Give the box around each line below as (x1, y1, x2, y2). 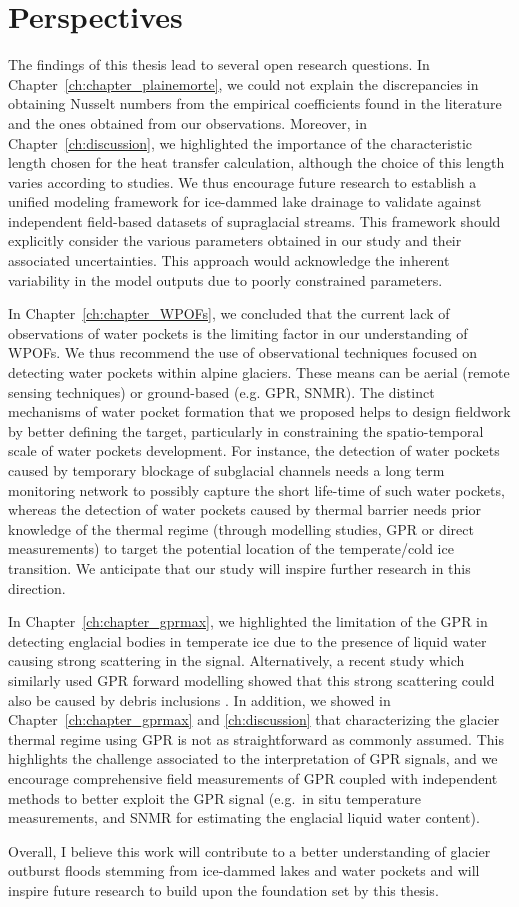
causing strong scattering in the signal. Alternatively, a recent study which (8, 650, 465, 671)
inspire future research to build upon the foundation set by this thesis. (8, 879, 439, 900)
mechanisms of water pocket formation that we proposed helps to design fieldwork (8, 401, 511, 422)
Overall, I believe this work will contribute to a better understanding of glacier (8, 840, 491, 861)
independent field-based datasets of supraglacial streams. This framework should (8, 210, 501, 231)
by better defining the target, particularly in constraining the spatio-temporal (8, 420, 484, 441)
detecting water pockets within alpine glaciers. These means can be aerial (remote (8, 362, 510, 383)
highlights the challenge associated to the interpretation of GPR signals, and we (8, 748, 498, 769)
